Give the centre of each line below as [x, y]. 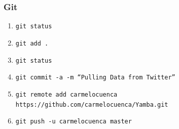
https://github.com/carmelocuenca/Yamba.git [92, 104]
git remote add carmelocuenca [66, 94]
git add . [32, 43]
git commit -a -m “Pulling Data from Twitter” [95, 78]
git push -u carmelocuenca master [74, 122]
